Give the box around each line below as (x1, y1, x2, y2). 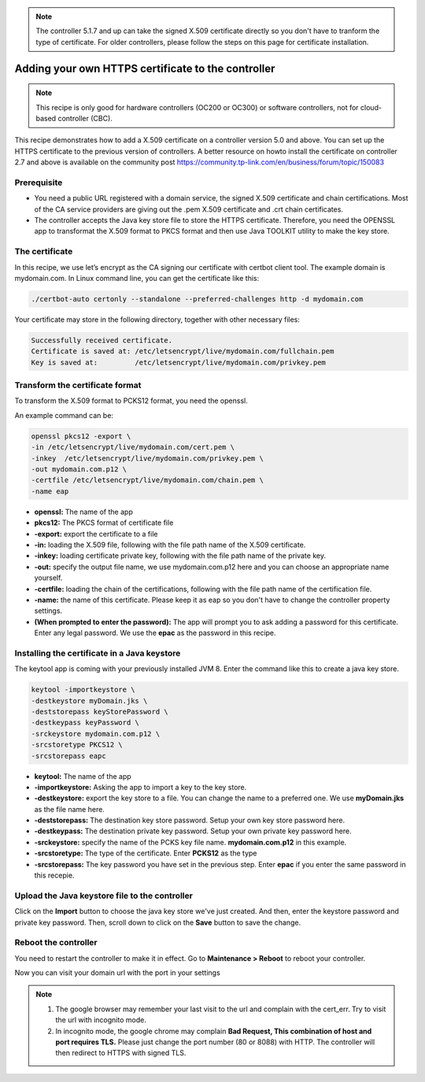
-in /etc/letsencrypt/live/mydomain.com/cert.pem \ (31, 443, 235, 452)
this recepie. (34, 870, 75, 881)
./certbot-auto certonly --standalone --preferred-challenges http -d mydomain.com (31, 294, 364, 303)
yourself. (34, 573, 63, 582)
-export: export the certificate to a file (34, 529, 158, 538)
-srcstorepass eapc (31, 751, 106, 760)
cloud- (360, 102, 382, 112)
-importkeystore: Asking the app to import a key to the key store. (34, 782, 247, 792)
